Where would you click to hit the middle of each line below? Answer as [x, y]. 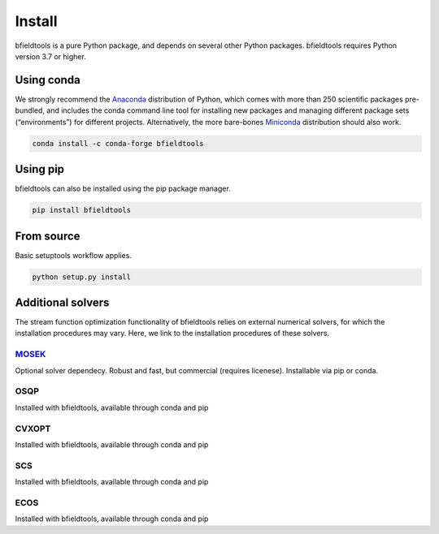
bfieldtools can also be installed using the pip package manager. [123, 189]
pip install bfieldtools [82, 210]
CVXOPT [33, 428]
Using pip [40, 169]
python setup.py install [82, 277]
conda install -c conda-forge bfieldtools [118, 143]
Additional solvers [62, 302]
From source [48, 236]
